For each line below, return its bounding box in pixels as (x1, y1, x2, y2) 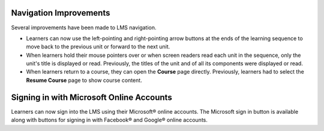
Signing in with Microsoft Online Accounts (11, 92, 172, 102)
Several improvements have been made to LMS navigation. (11, 24, 157, 31)
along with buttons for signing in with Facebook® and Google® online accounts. (11, 117, 208, 124)
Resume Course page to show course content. (26, 77, 142, 84)
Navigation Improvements (11, 8, 110, 18)
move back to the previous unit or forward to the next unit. (26, 43, 170, 50)
